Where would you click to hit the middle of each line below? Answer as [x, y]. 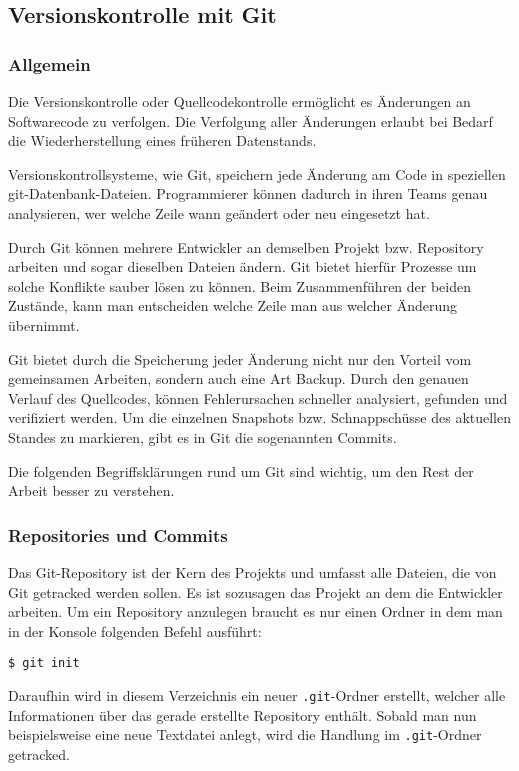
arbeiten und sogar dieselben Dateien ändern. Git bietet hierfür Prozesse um [242, 266]
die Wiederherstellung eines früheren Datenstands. [162, 140]
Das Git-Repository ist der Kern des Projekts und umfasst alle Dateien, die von [252, 571]
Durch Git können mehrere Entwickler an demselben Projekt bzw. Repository [246, 246]
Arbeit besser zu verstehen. [91, 490]
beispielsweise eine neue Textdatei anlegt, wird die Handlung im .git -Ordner [245, 734]
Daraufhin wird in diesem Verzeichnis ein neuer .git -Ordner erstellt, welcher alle [257, 694]
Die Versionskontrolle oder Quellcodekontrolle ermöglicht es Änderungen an [239, 101]
